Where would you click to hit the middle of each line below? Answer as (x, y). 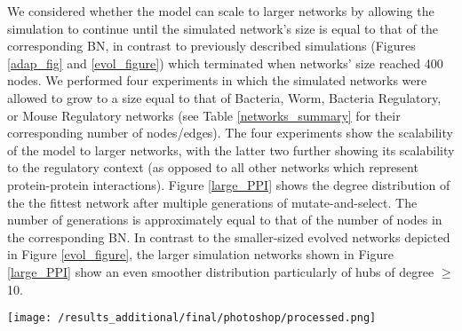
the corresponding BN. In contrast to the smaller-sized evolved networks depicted (229, 236)
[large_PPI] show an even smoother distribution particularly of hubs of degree (221, 271)
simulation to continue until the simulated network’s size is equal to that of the (223, 28)
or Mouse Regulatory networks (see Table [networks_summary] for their (204, 115)
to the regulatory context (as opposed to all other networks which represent (213, 167)
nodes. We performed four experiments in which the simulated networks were (217, 80)
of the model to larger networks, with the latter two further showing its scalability (231, 150)
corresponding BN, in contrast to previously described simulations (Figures (211, 46)
